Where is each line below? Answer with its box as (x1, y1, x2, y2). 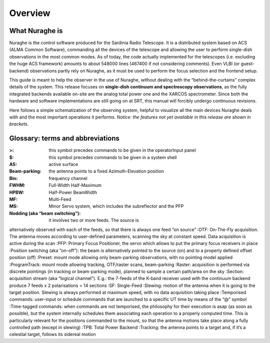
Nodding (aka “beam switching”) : (9, 210, 81, 216)
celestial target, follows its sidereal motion (9, 331, 96, 337)
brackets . (9, 121, 29, 127)
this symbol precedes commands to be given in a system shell (48, 154, 177, 160)
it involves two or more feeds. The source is (48, 217, 139, 223)
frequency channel (48, 175, 87, 181)
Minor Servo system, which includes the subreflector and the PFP (48, 203, 184, 209)
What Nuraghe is (9, 26, 63, 35)
